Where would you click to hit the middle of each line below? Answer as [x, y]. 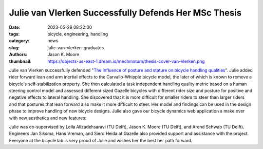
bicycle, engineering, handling [78, 34]
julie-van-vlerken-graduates [76, 47]
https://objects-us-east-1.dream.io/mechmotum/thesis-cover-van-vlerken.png [126, 61]
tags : [14, 34]
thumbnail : [20, 61]
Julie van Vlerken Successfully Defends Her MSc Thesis [125, 13]
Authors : [18, 55]
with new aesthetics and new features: [48, 118]
